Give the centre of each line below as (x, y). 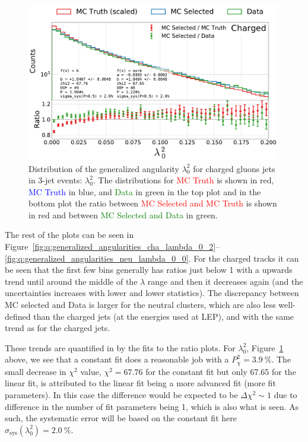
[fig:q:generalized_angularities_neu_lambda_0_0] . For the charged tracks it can (152, 258)
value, (91, 371)
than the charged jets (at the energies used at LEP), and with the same (164, 316)
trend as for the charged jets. (58, 328)
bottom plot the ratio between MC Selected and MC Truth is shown (153, 203)
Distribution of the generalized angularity (104, 168)
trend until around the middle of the (71, 281)
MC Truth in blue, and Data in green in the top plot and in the (145, 191)
